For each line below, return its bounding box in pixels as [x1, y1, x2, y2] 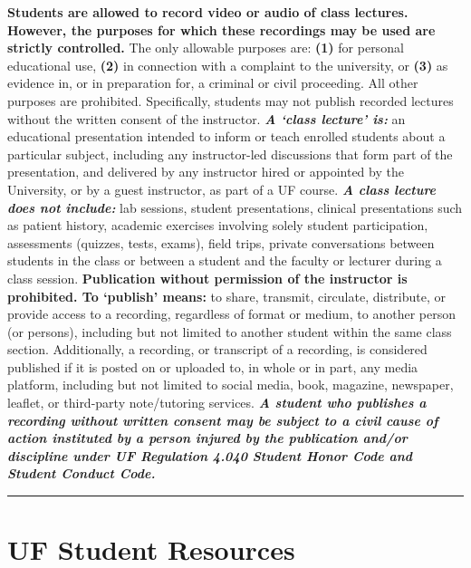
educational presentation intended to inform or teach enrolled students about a [7, 127, 446, 146]
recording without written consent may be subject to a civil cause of [7, 410, 438, 429]
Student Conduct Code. [7, 464, 156, 483]
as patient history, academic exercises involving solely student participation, [7, 216, 428, 235]
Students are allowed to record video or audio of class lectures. [7, 3, 409, 21]
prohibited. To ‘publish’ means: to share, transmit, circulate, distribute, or [7, 286, 446, 305]
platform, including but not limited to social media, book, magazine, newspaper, [7, 375, 454, 394]
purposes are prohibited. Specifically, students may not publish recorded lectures [7, 91, 454, 110]
